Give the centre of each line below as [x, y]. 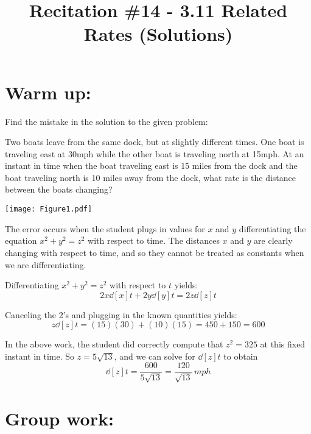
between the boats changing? [59, 189]
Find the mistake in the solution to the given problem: [107, 121]
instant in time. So [40, 356]
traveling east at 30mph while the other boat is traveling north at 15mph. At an [155, 153]
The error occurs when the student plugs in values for [105, 228]
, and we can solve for [155, 356]
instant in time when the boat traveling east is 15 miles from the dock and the [151, 165]
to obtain [241, 356]
